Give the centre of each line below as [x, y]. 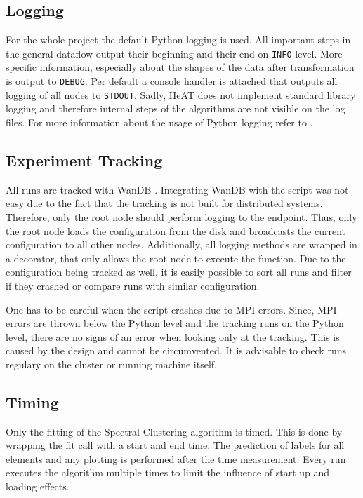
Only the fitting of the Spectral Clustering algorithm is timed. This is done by [174, 431]
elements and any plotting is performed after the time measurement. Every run [176, 458]
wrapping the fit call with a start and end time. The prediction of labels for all [175, 445]
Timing [32, 402]
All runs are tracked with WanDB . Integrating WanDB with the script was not [177, 189]
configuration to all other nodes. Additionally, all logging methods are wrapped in [181, 244]
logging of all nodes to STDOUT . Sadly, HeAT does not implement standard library [181, 94]
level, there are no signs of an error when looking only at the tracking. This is [173, 336]
